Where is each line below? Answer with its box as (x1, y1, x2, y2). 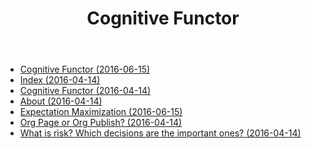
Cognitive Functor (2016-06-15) (19, 63, 151, 76)
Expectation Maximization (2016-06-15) (19, 106, 183, 118)
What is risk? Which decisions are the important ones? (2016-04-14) (19, 127, 302, 139)
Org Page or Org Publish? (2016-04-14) (19, 117, 183, 129)
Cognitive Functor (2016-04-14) (19, 85, 152, 97)
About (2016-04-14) (19, 95, 103, 107)
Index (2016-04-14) (19, 74, 101, 86)
